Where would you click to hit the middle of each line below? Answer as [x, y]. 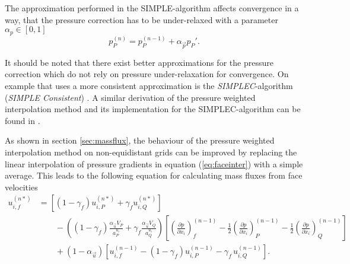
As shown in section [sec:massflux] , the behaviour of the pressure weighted [140, 140]
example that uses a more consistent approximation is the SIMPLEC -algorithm [149, 86]
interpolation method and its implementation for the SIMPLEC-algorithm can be [153, 109]
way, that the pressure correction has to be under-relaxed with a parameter [141, 19]
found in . [23, 120]
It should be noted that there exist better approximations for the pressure [139, 62]
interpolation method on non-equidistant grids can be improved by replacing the [151, 152]
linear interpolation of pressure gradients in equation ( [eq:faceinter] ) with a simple [154, 163]
